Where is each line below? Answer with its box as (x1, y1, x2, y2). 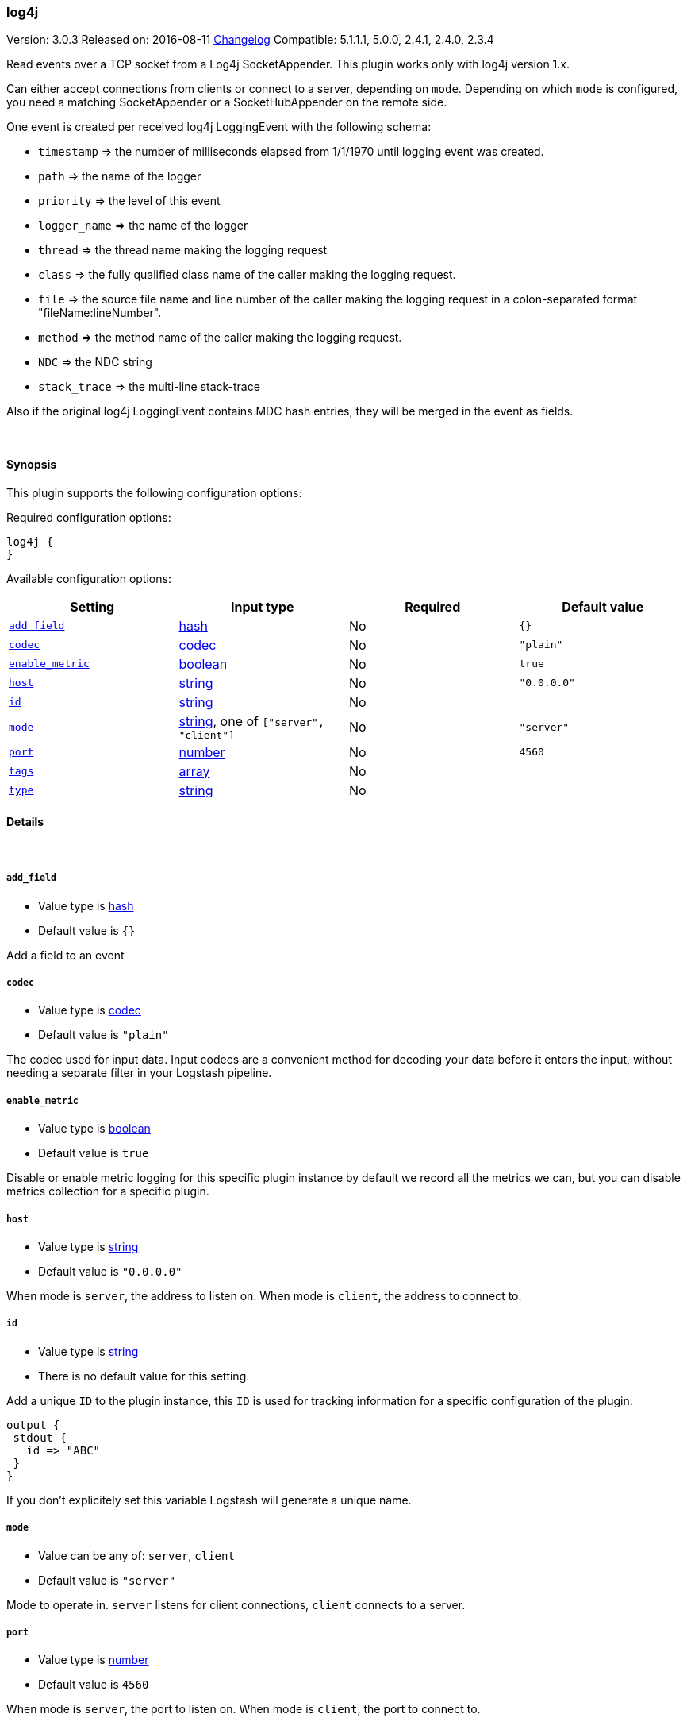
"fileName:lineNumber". (38, 306, 162, 320)
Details (6, 815, 44, 829)
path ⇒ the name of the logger (38, 169, 201, 183)
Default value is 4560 (38, 1678, 149, 1692)
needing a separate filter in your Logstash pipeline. (6, 1066, 272, 1080)
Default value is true (38, 1146, 149, 1160)
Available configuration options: (6, 571, 171, 585)
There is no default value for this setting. (38, 1369, 250, 1383)
